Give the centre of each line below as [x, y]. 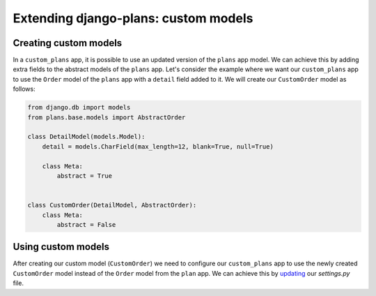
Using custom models [61, 247]
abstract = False [86, 224]
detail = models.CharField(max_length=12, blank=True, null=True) [158, 146]
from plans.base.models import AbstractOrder [107, 117]
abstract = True [85, 176]
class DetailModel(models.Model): [86, 137]
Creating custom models [68, 43]
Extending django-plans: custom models [133, 18]
